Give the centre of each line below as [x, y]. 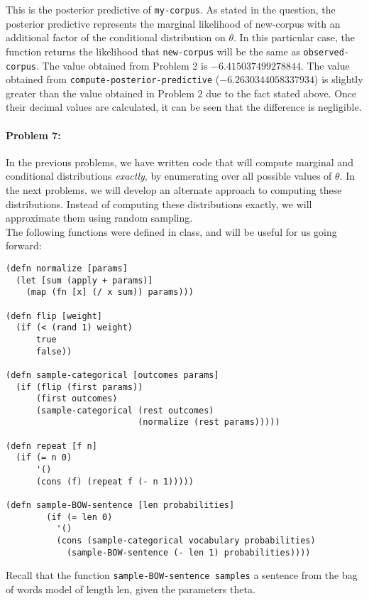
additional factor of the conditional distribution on [116, 37]
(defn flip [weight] [54, 316]
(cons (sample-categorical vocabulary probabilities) [186, 541]
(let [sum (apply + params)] [84, 280]
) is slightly [339, 79]
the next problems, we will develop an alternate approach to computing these [174, 189]
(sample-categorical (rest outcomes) [125, 410]
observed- [326, 52]
